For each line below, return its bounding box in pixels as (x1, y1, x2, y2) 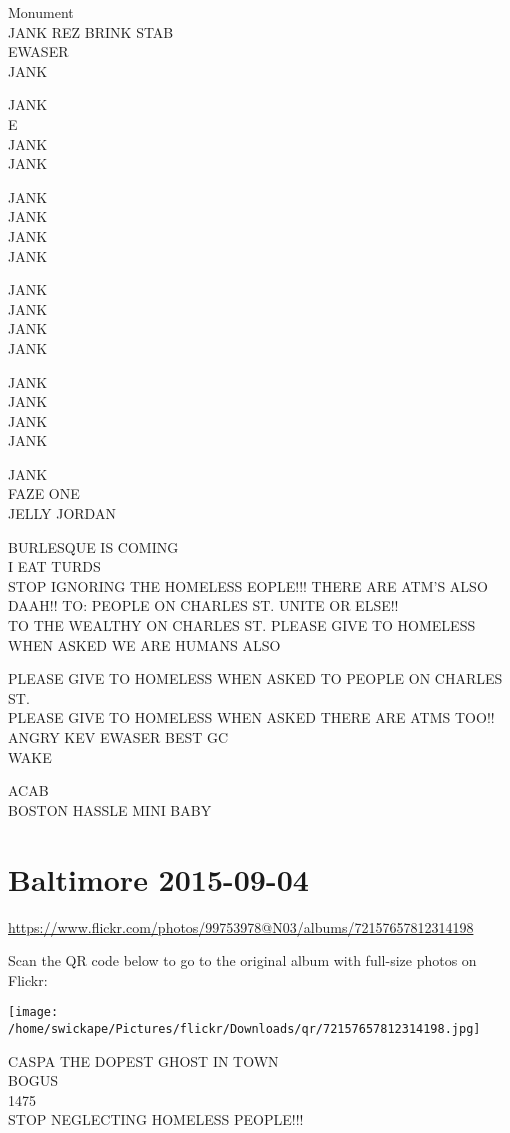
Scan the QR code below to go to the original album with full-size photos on (8, 950, 477, 971)
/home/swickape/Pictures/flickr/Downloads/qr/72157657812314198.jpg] (8, 1021, 481, 1036)
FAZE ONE (8, 483, 80, 504)
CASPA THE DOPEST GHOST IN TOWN (8, 1050, 279, 1071)
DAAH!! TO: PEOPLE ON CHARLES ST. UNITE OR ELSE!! (8, 595, 399, 616)
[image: (8, 1005, 59, 1020)
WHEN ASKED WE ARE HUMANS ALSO (8, 634, 281, 655)
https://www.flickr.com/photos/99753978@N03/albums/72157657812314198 (8, 916, 474, 937)
